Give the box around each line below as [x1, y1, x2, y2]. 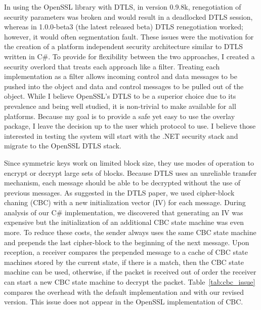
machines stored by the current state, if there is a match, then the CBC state [4, 256, 244, 267]
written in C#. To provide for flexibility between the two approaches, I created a [4, 51, 255, 61]
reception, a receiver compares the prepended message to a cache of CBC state [4, 247, 248, 257]
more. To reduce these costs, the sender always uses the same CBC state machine [4, 227, 256, 238]
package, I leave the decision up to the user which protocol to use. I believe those [4, 121, 256, 131]
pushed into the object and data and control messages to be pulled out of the [4, 81, 244, 91]
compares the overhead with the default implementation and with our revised [4, 286, 244, 297]
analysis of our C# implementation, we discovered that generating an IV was [4, 207, 243, 217]
